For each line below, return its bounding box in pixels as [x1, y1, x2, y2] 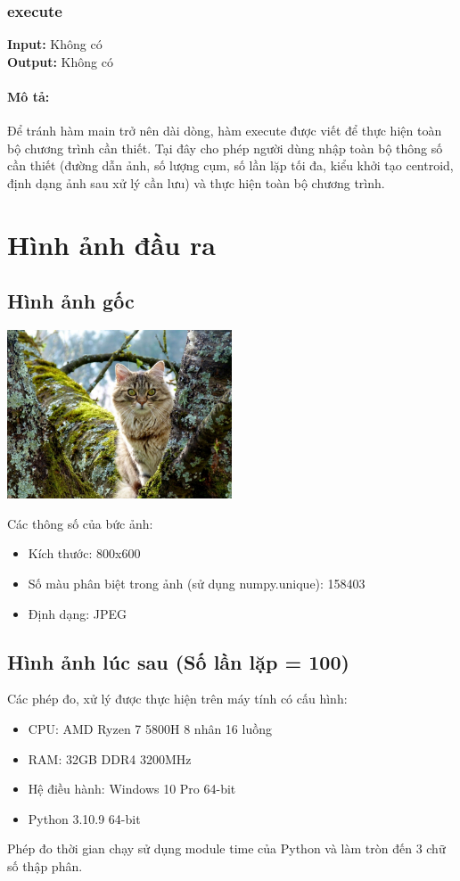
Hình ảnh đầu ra [7, 226, 216, 262]
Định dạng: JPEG [28, 604, 127, 622]
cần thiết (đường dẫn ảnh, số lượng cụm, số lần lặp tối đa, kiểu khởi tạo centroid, [7, 156, 454, 175]
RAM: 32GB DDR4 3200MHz [28, 749, 192, 768]
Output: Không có [7, 52, 113, 70]
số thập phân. [7, 856, 83, 875]
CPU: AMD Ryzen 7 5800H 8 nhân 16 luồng [28, 719, 272, 737]
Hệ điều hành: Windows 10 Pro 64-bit [28, 779, 236, 798]
